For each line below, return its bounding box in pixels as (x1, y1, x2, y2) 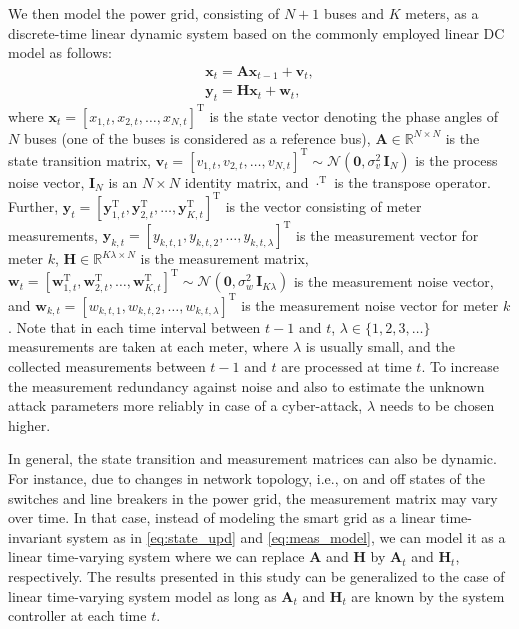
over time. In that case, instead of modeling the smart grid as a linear (8, 507, 436, 528)
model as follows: (8, 42, 112, 63)
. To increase (421, 356, 499, 377)
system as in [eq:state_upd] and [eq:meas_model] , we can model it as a (66, 526, 506, 547)
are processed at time (281, 356, 412, 377)
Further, (8, 195, 59, 216)
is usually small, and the (305, 336, 455, 357)
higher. (8, 414, 51, 435)
